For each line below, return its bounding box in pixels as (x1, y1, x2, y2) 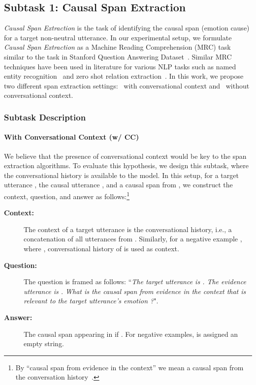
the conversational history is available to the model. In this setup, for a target (4, 170, 239, 180)
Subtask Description (4, 111, 86, 123)
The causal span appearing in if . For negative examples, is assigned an (24, 328, 238, 339)
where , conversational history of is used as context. (24, 243, 179, 253)
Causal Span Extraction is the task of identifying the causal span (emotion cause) (4, 23, 250, 33)
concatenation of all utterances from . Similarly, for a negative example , (24, 234, 242, 244)
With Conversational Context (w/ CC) (4, 132, 139, 142)
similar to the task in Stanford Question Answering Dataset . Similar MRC (4, 51, 232, 61)
